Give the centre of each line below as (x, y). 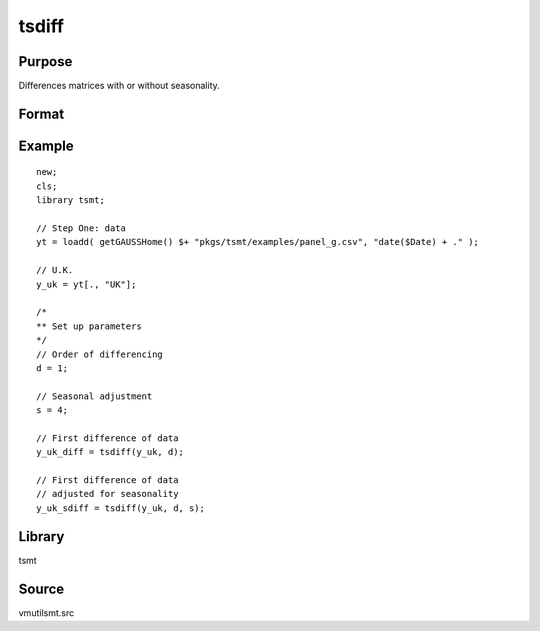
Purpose (45, 61)
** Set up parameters (89, 326)
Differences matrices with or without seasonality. (119, 86)
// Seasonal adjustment (94, 396)
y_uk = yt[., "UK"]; (86, 284)
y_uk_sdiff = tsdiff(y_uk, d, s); (120, 508)
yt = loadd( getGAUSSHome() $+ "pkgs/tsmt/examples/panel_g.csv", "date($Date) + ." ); (258, 242)
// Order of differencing (100, 354)
